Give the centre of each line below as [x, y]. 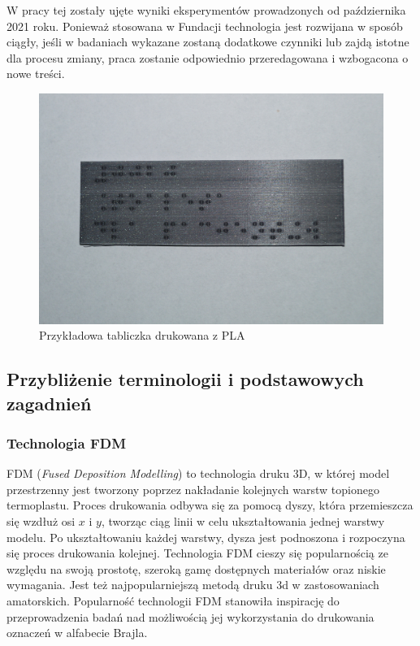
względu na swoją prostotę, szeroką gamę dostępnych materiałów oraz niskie [196, 568]
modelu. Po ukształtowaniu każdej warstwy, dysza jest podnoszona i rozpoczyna [206, 537]
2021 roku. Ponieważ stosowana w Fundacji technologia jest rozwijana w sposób [205, 26]
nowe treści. [36, 74]
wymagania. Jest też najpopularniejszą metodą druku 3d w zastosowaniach [193, 585]
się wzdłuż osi [41, 520]
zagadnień [49, 403]
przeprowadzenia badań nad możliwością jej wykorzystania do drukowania [191, 616]
